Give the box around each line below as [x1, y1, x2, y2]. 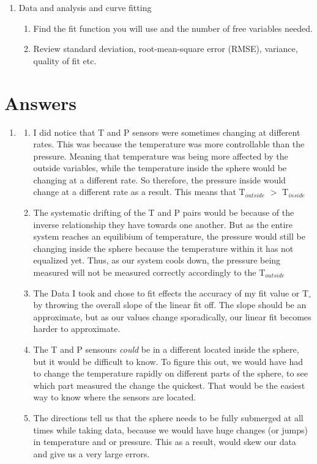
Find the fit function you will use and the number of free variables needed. [33, 21, 313, 34]
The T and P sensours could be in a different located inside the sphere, [33, 343, 299, 355]
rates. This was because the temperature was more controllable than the [33, 138, 305, 150]
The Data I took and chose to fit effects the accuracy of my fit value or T [33, 286, 309, 299]
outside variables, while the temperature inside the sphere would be [33, 161, 287, 174]
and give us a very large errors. [33, 447, 150, 460]
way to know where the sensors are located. [33, 391, 196, 403]
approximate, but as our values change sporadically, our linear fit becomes [33, 310, 311, 323]
